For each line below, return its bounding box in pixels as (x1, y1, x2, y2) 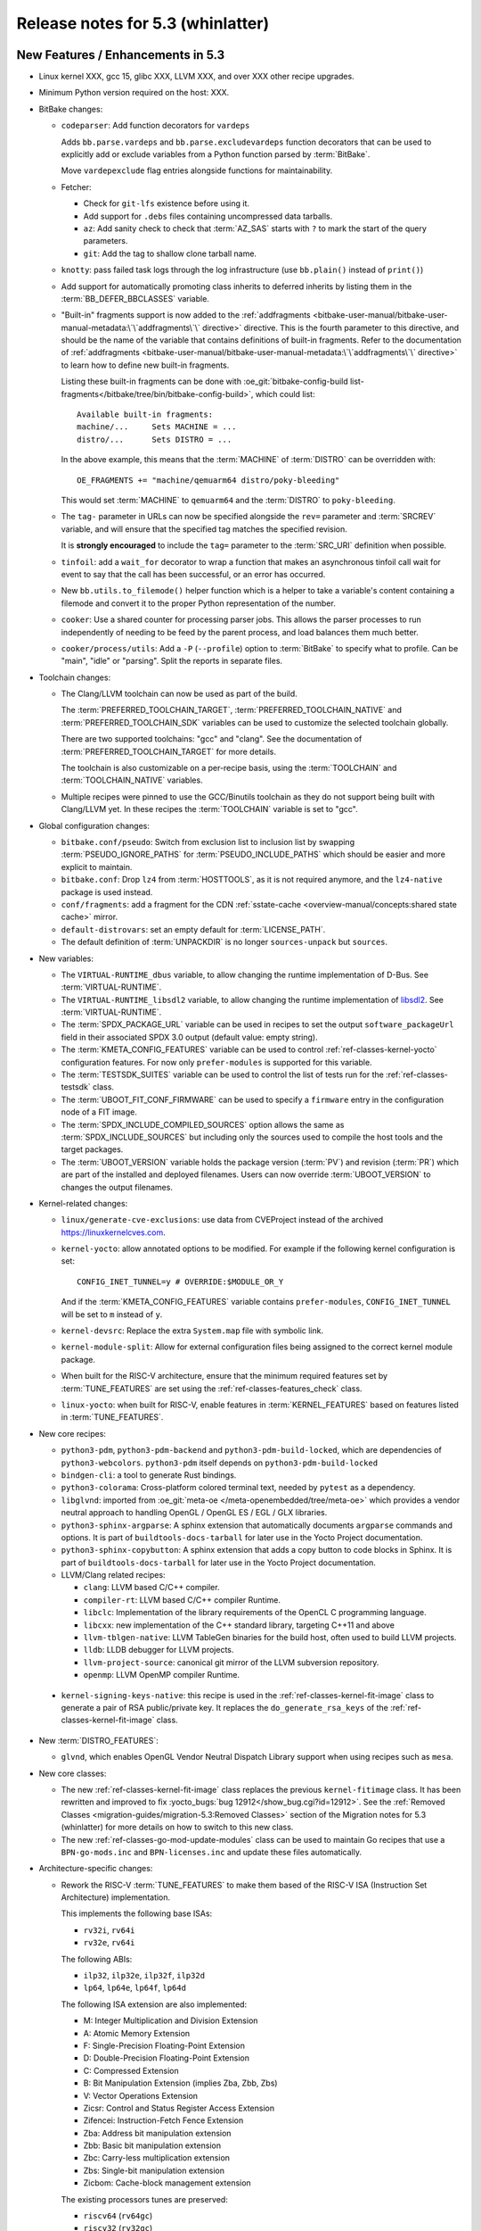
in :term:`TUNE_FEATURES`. (61, 1412, 164, 1422)
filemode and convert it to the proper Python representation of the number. (61, 598, 336, 609)
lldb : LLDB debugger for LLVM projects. (83, 1645, 234, 1655)
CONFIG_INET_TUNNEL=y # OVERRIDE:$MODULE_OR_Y (77, 1276, 284, 1287)
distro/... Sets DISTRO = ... (77, 434, 232, 444)
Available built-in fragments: (77, 410, 214, 419)
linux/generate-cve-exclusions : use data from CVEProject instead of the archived (61, 1215, 384, 1225)
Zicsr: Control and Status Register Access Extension (83, 2102, 275, 2113)
